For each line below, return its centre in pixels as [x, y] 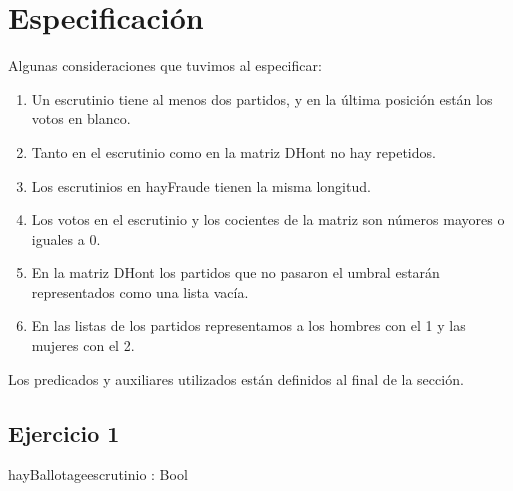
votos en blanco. [81, 118]
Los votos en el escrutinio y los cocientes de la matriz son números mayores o [268, 219]
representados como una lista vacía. [140, 291]
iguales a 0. [66, 238]
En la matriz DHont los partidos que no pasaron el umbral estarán [235, 272]
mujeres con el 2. [83, 345]
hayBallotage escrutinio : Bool [98, 474]
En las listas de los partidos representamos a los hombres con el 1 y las [248, 325]
